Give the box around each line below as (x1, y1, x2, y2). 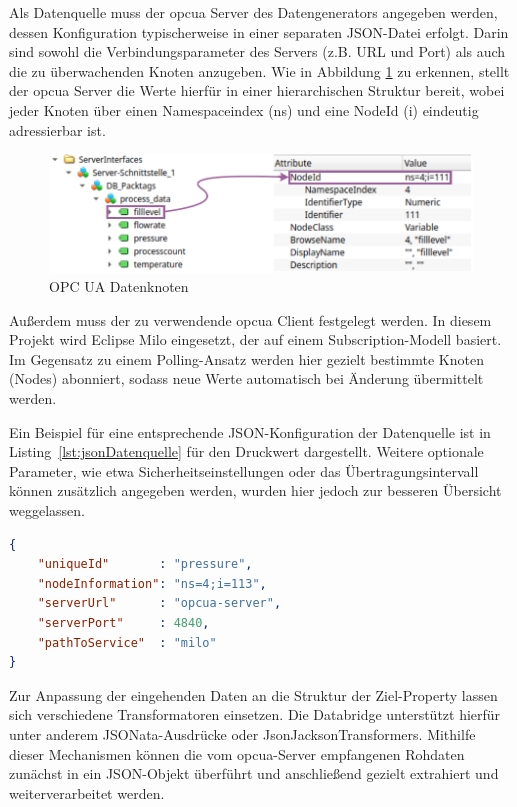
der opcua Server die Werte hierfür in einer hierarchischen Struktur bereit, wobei (9, 80, 505, 101)
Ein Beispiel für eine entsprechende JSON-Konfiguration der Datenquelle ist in (9, 421, 491, 442)
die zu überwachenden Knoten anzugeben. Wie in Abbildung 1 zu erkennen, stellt (9, 60, 510, 81)
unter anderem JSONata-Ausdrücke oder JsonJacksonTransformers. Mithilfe (9, 723, 476, 744)
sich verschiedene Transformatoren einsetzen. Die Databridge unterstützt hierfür (9, 704, 501, 725)
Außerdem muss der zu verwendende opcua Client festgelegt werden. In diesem (9, 309, 492, 330)
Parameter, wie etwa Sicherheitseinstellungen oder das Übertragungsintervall (9, 460, 479, 481)
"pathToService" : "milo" (37, 635, 217, 650)
